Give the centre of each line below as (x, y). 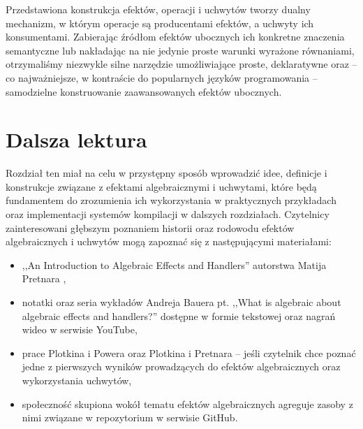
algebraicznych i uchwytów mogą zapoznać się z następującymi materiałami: (169, 241)
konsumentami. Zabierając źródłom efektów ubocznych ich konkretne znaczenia (175, 37)
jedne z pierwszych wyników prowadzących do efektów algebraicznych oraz (181, 366)
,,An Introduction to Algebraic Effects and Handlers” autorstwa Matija (174, 264)
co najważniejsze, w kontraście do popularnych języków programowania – (162, 77)
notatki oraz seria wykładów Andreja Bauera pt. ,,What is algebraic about (181, 302)
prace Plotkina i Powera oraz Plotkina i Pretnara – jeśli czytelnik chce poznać (189, 352)
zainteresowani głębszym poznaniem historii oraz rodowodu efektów (150, 227)
